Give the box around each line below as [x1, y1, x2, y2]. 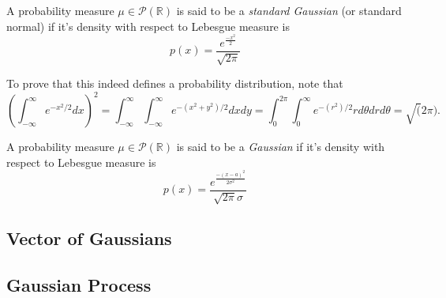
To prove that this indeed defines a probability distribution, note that [6, 75, 343, 92]
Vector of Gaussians [6, 226, 172, 251]
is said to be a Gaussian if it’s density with [176, 138, 385, 155]
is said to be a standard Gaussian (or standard [176, 2, 402, 18]
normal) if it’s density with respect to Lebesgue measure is [6, 17, 290, 34]
